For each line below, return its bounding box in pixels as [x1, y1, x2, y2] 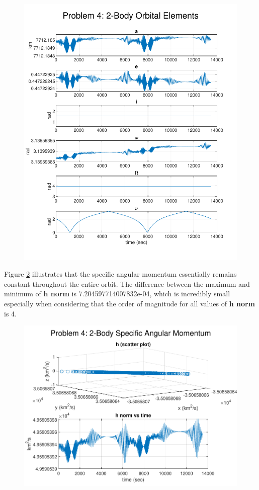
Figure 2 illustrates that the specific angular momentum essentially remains [4, 269, 237, 279]
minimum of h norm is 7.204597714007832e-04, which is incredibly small [4, 288, 230, 299]
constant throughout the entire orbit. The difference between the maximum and [4, 278, 250, 289]
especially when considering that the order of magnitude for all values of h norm [4, 298, 255, 308]
